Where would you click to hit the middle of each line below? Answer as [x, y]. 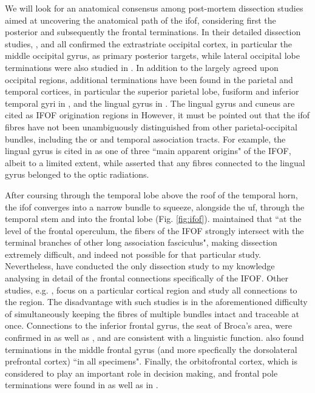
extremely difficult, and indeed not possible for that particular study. [133, 254]
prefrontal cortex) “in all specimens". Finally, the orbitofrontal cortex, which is [151, 361]
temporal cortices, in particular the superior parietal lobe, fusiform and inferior [152, 91]
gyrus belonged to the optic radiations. [77, 174]
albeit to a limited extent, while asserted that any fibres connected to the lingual [155, 162]
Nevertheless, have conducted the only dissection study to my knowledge [140, 266]
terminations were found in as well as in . [82, 385]
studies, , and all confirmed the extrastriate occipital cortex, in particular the [149, 43]
